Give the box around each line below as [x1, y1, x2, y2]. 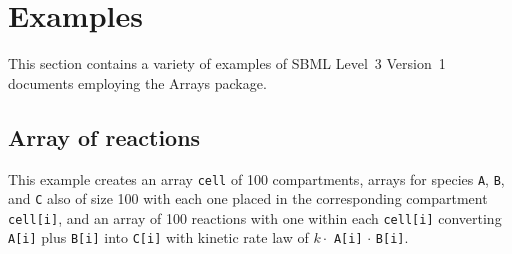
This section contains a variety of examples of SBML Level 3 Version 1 [8, 53, 446, 74]
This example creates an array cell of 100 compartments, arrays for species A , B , [8, 168, 505, 189]
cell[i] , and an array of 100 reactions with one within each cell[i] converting [8, 207, 502, 228]
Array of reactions [8, 121, 201, 152]
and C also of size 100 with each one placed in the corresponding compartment [8, 188, 488, 209]
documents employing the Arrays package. [8, 72, 267, 93]
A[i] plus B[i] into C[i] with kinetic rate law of [8, 227, 309, 248]
